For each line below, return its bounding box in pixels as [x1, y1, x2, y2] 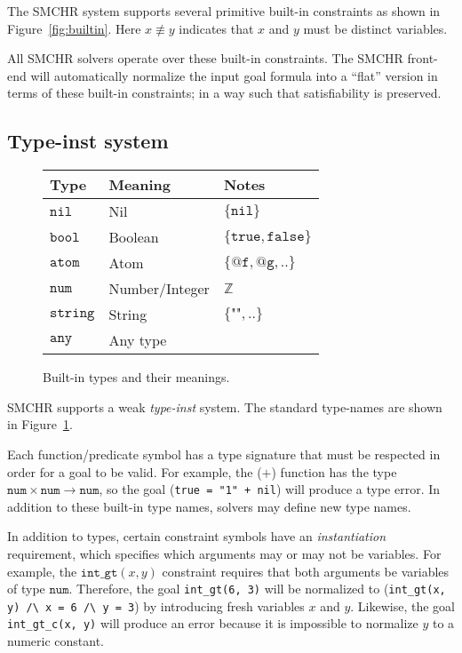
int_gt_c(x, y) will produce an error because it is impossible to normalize [7, 614, 418, 633]
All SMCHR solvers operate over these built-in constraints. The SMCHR [7, 49, 403, 68]
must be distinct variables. [303, 19, 448, 37]
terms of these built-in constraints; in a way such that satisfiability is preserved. [7, 84, 442, 102]
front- [407, 49, 438, 68]
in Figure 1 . [7, 415, 73, 434]
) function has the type [271, 462, 397, 481]
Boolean [108, 227, 159, 248]
